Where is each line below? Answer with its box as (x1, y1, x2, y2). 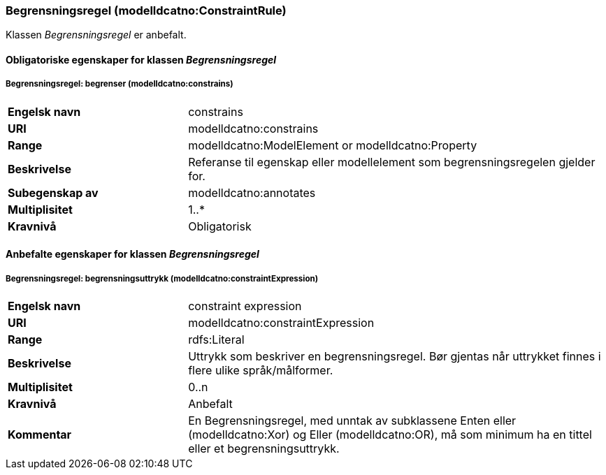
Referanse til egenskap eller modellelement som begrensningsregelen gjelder (188, 154, 596, 169)
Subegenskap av (8, 185, 99, 200)
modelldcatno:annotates (188, 185, 316, 200)
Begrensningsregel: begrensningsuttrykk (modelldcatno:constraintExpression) (6, 273, 319, 284)
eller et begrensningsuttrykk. (188, 441, 340, 456)
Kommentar (8, 427, 72, 442)
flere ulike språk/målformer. (188, 363, 333, 378)
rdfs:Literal (188, 332, 245, 347)
